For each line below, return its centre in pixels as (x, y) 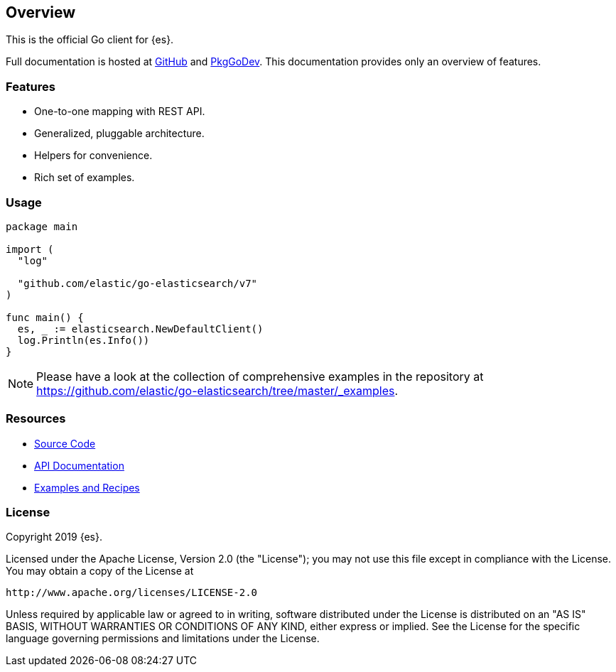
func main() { (45, 317)
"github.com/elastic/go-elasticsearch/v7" (137, 283)
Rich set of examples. (85, 178)
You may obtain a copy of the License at (100, 571)
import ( (30, 249)
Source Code (65, 443)
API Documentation (79, 465)
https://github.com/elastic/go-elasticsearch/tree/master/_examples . (217, 390)
